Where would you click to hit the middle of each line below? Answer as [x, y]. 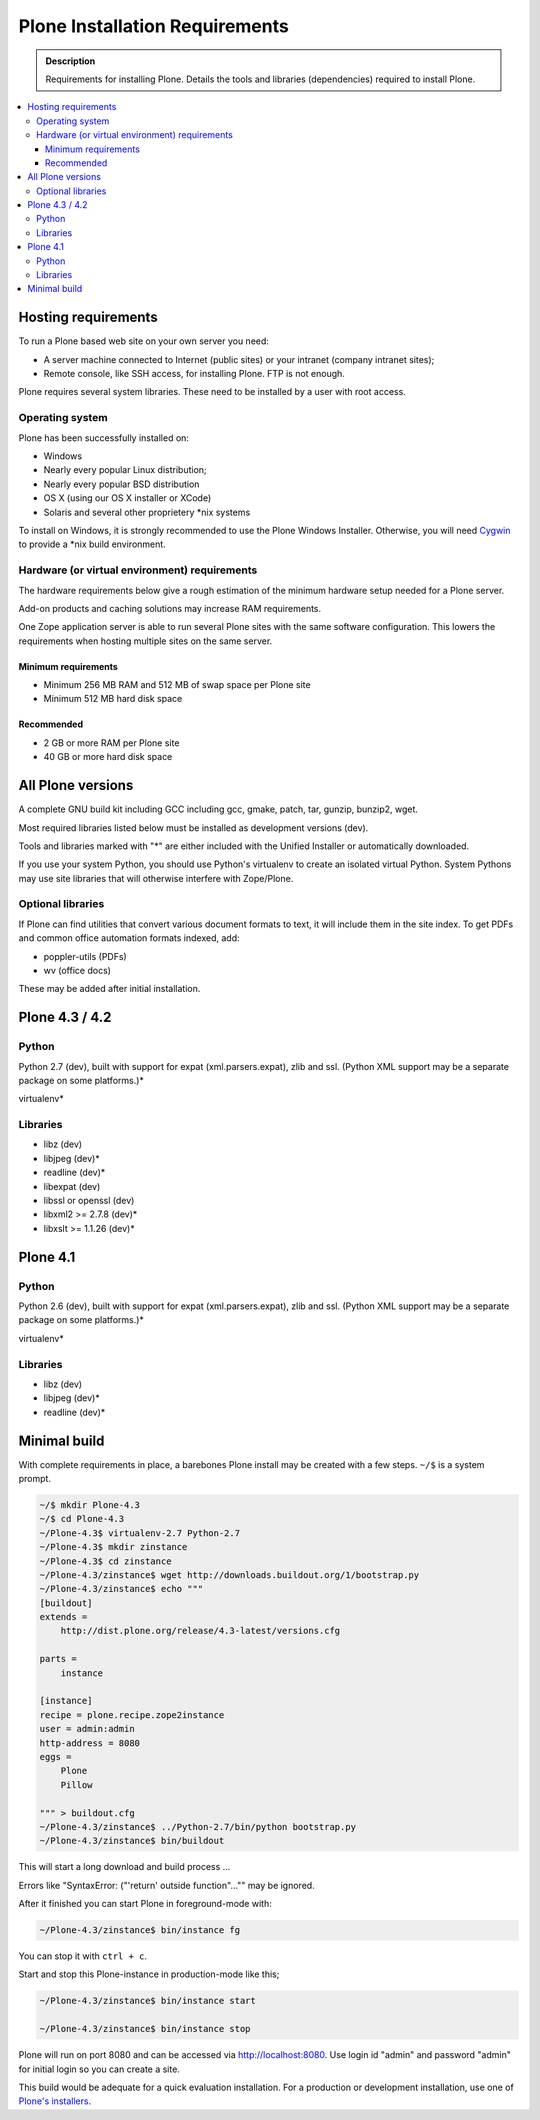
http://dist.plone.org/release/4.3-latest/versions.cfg [200, 1631]
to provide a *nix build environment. [92, 544]
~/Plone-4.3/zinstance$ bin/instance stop [145, 2029]
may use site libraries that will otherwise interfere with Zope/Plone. [156, 878]
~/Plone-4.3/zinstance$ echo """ [121, 1589]
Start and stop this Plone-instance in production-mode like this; [149, 1974]
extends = [63, 1617]
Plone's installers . [55, 2101]
